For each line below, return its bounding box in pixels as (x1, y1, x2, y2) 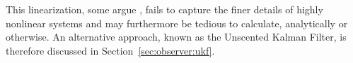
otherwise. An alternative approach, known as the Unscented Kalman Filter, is (6, 29, 347, 44)
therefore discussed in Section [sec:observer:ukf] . (6, 43, 215, 57)
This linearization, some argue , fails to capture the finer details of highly (6, 2, 323, 16)
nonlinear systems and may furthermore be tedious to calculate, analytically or (6, 15, 348, 30)
